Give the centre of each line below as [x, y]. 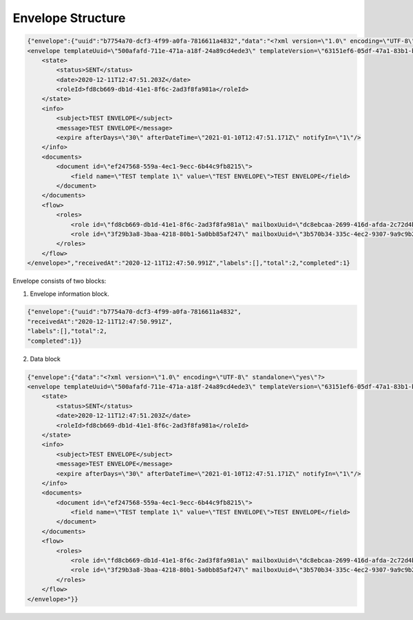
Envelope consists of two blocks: [60, 281]
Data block [45, 359]
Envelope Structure [69, 18]
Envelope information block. [70, 294]
